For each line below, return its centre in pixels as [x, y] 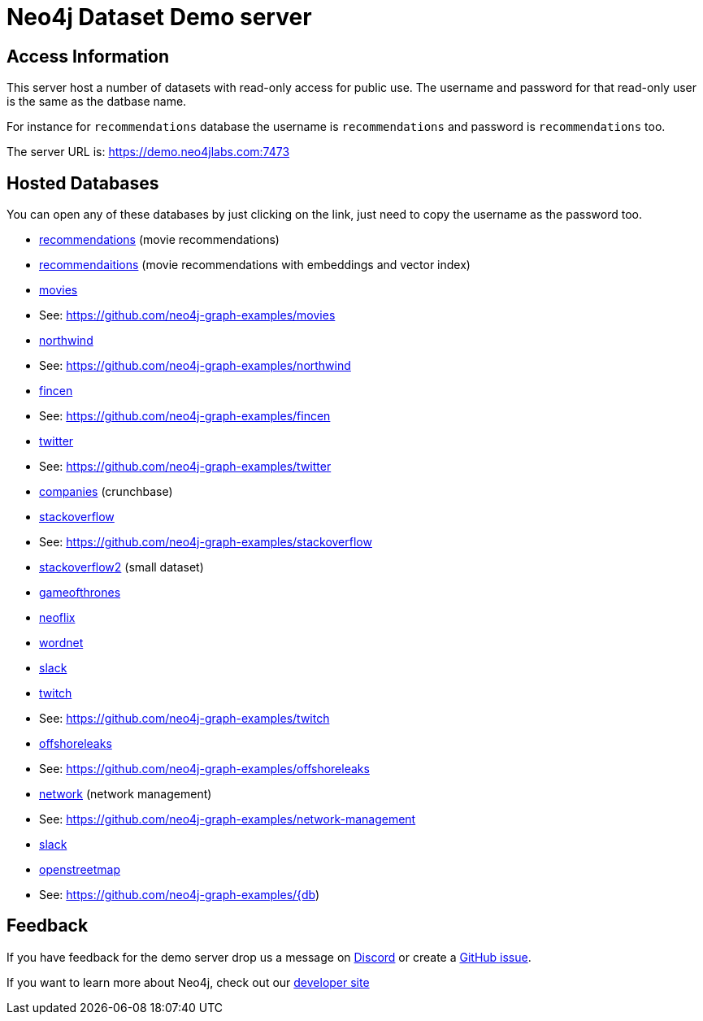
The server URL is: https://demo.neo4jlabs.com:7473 [148, 152]
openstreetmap [80, 870]
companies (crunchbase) [106, 492]
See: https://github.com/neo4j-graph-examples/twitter [185, 467]
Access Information [88, 56]
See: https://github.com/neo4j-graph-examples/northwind [195, 366]
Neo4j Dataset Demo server [159, 17]
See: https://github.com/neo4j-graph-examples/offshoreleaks [204, 769]
